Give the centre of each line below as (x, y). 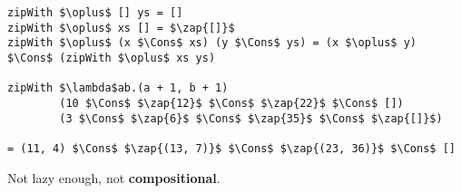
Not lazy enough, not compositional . (114, 177)
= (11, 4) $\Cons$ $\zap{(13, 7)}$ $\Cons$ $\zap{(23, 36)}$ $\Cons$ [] (231, 148)
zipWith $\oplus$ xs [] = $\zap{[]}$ (121, 28)
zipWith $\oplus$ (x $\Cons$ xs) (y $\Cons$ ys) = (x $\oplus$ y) (212, 43)
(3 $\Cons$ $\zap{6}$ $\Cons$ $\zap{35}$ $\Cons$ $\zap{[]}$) (251, 118)
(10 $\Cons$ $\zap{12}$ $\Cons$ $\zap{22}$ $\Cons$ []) (231, 103)
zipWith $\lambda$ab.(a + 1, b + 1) (118, 88)
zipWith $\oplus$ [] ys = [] (95, 13)
